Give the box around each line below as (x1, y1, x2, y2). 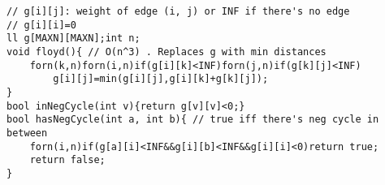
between (6, 127, 48, 139)
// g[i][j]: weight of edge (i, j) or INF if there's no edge (6, 6, 350, 17)
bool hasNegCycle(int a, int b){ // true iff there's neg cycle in (6, 114, 379, 126)
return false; (29, 154, 106, 166)
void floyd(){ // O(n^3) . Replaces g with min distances (6, 45, 327, 58)
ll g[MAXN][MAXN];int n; (6, 32, 141, 45)
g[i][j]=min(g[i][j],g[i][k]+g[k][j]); (53, 73, 269, 85)
